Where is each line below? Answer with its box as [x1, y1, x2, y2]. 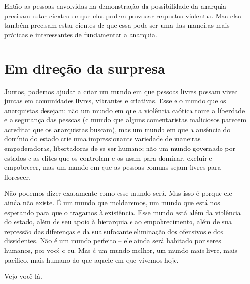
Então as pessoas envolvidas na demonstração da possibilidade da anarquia [4, 1, 227, 11]
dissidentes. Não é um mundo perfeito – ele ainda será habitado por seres [4, 235, 221, 246]
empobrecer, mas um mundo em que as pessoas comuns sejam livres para [4, 162, 221, 172]
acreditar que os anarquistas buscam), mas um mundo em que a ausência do [4, 124, 231, 134]
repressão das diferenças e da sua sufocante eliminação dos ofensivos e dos [4, 226, 223, 236]
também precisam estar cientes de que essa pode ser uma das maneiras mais [4, 20, 230, 30]
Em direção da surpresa [4, 58, 165, 78]
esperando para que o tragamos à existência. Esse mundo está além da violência [4, 207, 241, 217]
